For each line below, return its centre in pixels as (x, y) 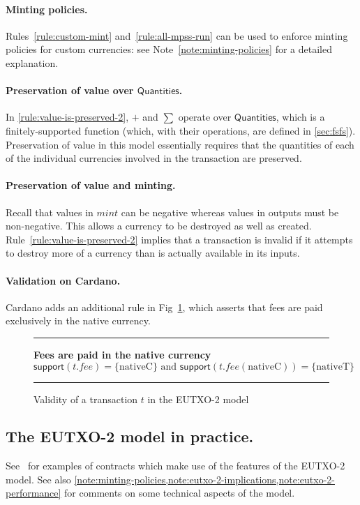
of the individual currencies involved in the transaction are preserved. (154, 158)
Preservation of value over (70, 90)
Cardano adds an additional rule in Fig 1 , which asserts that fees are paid (164, 307)
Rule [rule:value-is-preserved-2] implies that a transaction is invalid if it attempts (179, 239)
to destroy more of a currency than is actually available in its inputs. (153, 253)
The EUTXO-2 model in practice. (130, 436)
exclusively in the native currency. (78, 321)
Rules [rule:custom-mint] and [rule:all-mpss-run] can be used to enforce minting (177, 35)
